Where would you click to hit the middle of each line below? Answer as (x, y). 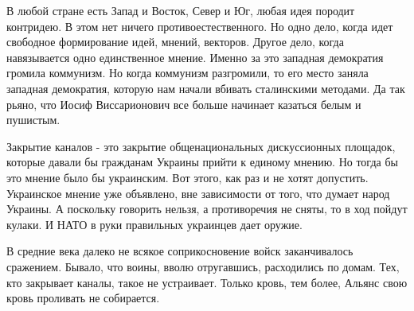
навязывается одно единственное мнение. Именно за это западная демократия (195, 57)
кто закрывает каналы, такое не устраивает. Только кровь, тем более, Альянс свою (207, 282)
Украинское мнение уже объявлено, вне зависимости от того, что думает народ (198, 193)
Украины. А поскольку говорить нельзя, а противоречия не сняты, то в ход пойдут (207, 209)
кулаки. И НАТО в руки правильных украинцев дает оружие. (154, 224)
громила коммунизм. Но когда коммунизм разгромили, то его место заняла (187, 73)
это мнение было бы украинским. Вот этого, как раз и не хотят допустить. (187, 177)
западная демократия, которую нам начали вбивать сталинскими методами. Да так (206, 88)
